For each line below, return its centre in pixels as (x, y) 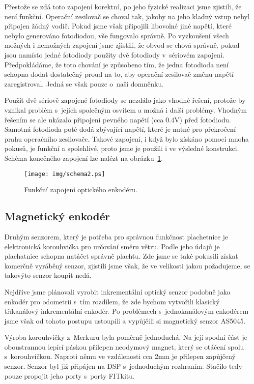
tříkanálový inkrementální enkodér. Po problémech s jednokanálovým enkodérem (127, 311)
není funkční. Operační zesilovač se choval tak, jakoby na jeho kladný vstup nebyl (127, 16)
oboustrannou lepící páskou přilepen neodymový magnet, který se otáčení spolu (124, 346)
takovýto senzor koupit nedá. (48, 275)
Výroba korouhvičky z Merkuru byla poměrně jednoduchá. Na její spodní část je (126, 337)
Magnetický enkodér (57, 216)
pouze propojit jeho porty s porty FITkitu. (70, 375)
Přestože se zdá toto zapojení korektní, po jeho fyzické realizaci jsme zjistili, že (123, 6)
